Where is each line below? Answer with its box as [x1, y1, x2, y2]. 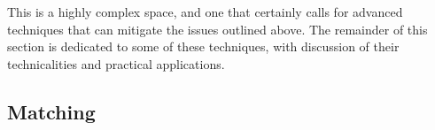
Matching [7, 97, 96, 125]
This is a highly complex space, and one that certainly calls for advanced [7, 3, 403, 20]
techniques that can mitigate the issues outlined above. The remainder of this [7, 19, 428, 38]
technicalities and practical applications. [7, 54, 225, 73]
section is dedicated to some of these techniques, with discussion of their [7, 37, 400, 56]
